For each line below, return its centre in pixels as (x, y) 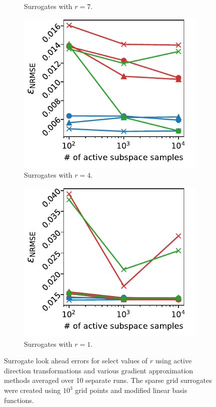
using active (173, 361)
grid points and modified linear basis (131, 390)
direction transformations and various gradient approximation (99, 370)
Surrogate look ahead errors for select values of (76, 361)
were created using (32, 390)
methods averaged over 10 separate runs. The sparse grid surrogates (108, 380)
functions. (19, 400)
